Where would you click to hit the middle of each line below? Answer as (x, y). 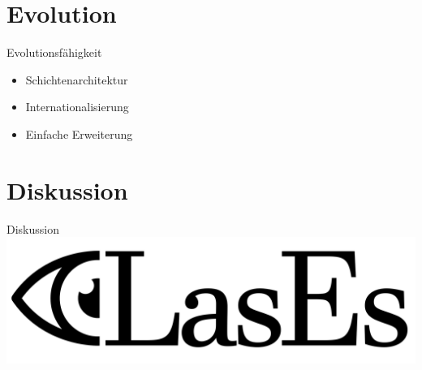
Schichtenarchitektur (77, 79)
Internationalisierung (77, 107)
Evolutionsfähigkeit (54, 52)
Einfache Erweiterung (79, 133)
